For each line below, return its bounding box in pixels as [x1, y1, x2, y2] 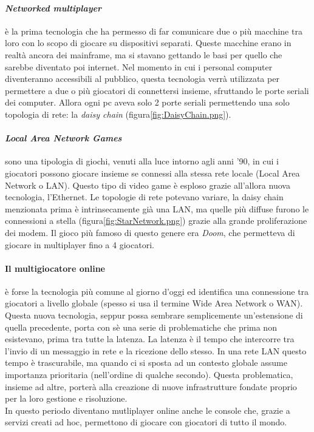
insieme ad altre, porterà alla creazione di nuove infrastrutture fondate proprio [5, 380, 297, 393]
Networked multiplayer [5, 1, 102, 14]
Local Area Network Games [5, 132, 122, 144]
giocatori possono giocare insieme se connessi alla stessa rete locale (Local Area [5, 166, 300, 179]
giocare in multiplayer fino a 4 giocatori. [5, 238, 154, 251]
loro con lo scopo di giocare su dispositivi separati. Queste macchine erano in [5, 36, 292, 49]
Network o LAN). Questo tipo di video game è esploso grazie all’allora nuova [5, 178, 290, 191]
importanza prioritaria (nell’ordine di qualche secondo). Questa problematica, [5, 368, 293, 381]
